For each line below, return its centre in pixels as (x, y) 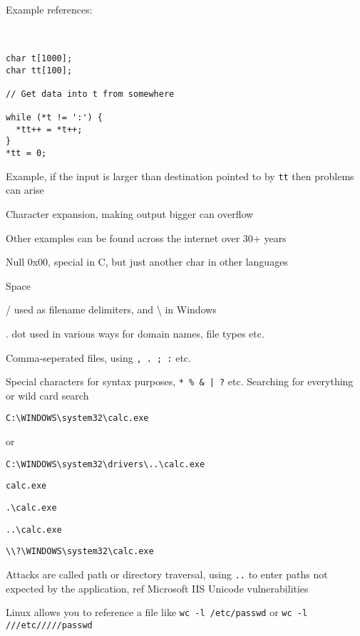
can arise (25, 190)
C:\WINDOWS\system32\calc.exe (77, 418)
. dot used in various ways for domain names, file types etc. (135, 333)
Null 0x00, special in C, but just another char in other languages (147, 262)
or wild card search (47, 395)
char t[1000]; (39, 58)
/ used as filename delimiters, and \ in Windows (111, 309)
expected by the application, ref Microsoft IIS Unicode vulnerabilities (157, 588)
